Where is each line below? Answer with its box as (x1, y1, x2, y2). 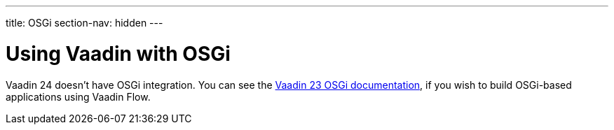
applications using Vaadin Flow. (6, 90, 151, 103)
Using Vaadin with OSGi (6, 41, 231, 66)
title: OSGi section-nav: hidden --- (6, 17, 163, 29)
